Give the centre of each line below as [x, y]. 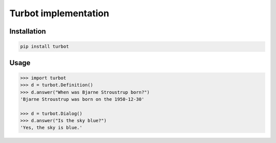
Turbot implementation [59, 13]
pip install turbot [44, 47]
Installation [28, 31]
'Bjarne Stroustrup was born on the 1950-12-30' [82, 99]
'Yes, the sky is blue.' [51, 128]
